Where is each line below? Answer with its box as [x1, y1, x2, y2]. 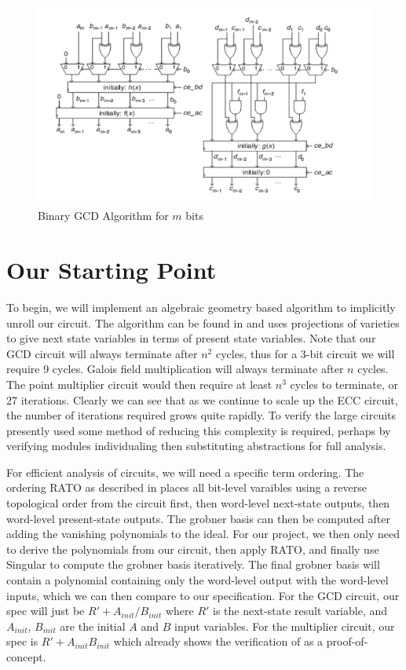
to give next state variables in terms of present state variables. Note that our [6, 330, 376, 346]
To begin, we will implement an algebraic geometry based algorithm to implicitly [6, 298, 396, 315]
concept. [6, 649, 46, 665]
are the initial [60, 617, 126, 634]
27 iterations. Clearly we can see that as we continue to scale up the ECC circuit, [6, 391, 398, 408]
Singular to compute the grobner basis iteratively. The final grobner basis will [6, 556, 380, 573]
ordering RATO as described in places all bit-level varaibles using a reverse [6, 479, 367, 496]
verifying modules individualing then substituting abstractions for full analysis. [6, 438, 386, 454]
